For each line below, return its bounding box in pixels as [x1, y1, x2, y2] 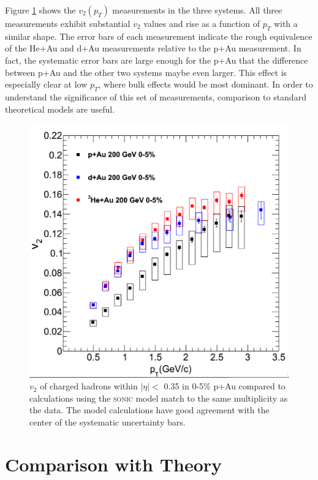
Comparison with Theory [5, 451, 222, 476]
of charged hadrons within [40, 380, 138, 392]
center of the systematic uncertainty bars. [29, 416, 186, 428]
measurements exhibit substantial [5, 17, 131, 29]
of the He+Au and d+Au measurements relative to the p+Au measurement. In [5, 42, 301, 54]
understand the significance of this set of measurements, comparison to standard [5, 90, 306, 103]
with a [273, 17, 298, 29]
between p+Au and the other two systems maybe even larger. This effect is [5, 66, 287, 78]
